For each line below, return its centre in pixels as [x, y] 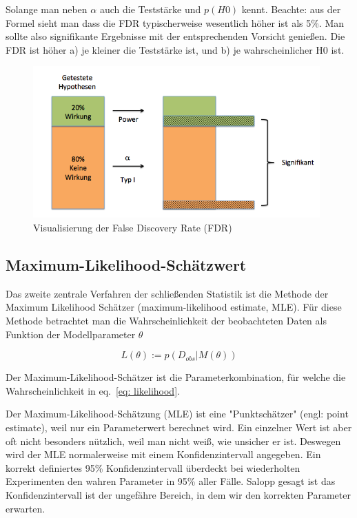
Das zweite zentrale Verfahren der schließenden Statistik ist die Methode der [167, 293]
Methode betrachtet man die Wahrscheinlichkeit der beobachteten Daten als [166, 321]
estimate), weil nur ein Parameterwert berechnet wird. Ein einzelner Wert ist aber [179, 427]
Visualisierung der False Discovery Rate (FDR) [133, 228]
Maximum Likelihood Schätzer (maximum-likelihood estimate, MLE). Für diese [174, 307]
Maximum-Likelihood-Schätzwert [126, 265]
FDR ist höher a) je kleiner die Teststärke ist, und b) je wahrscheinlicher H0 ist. [175, 49]
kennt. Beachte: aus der [291, 9]
